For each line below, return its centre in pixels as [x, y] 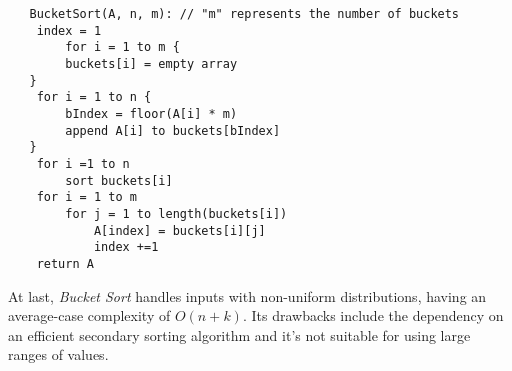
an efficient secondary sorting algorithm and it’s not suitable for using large [239, 334]
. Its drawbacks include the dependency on [373, 315]
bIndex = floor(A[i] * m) [151, 113]
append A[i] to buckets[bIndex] [173, 130]
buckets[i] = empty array [151, 63]
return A [65, 263]
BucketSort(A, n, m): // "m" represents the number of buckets [244, 14]
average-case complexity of [89, 315]
